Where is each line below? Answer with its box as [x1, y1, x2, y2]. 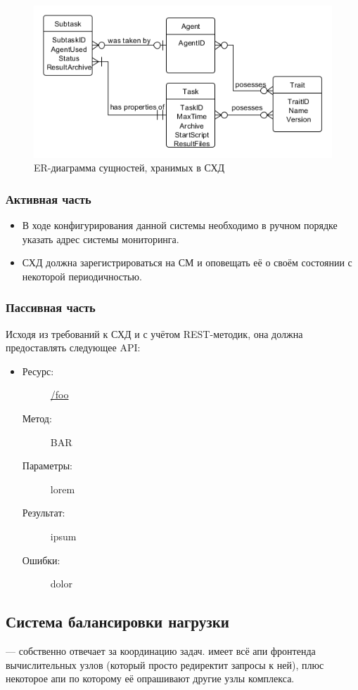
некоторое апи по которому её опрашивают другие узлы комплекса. [6, 671, 295, 686]
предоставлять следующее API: [6, 340, 141, 355]
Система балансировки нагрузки [6, 611, 229, 632]
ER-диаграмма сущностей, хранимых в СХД [34, 160, 225, 175]
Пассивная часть [6, 299, 96, 316]
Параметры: [22, 458, 72, 473]
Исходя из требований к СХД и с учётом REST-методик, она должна [6, 326, 303, 341]
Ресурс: [22, 363, 54, 378]
